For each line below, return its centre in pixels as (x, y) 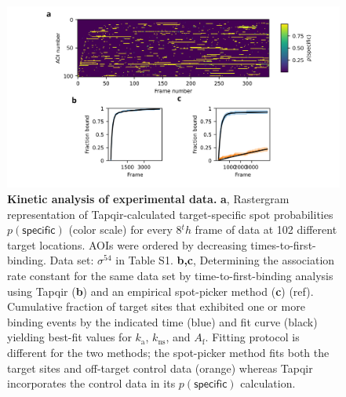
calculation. (268, 383)
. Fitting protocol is (252, 337)
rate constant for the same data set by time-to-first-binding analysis (170, 276)
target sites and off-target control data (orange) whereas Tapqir (160, 368)
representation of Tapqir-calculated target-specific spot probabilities (170, 214)
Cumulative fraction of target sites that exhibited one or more (156, 306)
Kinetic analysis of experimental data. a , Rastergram (148, 199)
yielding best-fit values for (69, 337)
